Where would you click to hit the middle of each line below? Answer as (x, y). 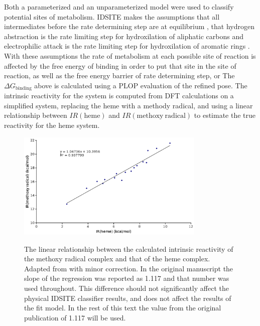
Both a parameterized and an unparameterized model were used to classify (119, 7)
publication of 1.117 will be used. (75, 317)
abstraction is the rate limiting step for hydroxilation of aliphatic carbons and (124, 36)
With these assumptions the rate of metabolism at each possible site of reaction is (130, 55)
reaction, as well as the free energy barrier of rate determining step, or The (119, 75)
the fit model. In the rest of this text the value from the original (123, 308)
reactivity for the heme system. (52, 125)
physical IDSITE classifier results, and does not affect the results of (128, 298)
